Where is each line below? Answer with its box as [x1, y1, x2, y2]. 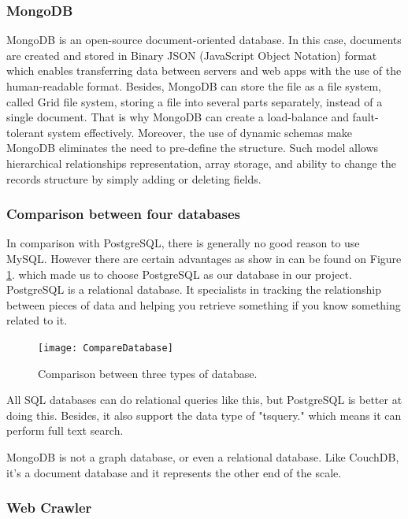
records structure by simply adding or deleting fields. [6, 170, 261, 187]
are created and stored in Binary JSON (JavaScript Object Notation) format [6, 46, 377, 63]
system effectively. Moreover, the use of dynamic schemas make [47, 124, 353, 140]
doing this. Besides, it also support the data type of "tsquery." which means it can [6, 406, 402, 423]
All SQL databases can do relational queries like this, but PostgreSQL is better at [6, 391, 402, 408]
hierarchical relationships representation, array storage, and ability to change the [6, 154, 396, 171]
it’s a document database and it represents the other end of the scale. [6, 464, 342, 480]
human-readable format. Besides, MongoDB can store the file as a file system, [6, 78, 381, 94]
